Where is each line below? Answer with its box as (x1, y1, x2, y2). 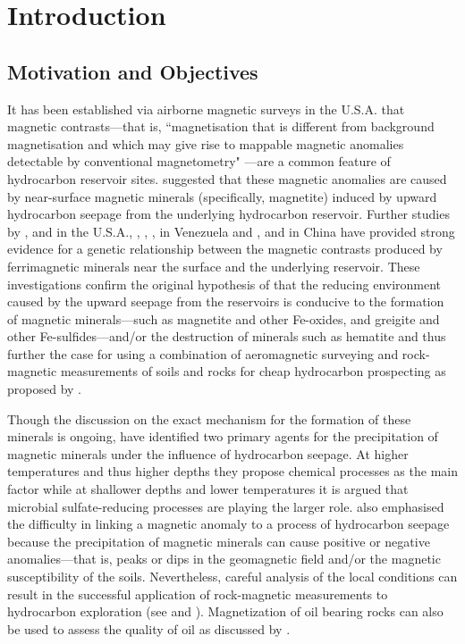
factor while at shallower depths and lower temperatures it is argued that (7, 480, 409, 498)
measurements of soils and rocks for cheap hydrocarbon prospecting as (60, 362, 446, 381)
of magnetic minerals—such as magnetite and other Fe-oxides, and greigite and (7, 309, 440, 328)
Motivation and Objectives (7, 57, 258, 85)
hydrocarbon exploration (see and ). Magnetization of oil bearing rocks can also (7, 602, 444, 621)
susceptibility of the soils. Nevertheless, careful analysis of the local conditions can (7, 567, 458, 586)
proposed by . (7, 380, 81, 398)
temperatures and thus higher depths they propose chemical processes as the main (7, 462, 458, 481)
